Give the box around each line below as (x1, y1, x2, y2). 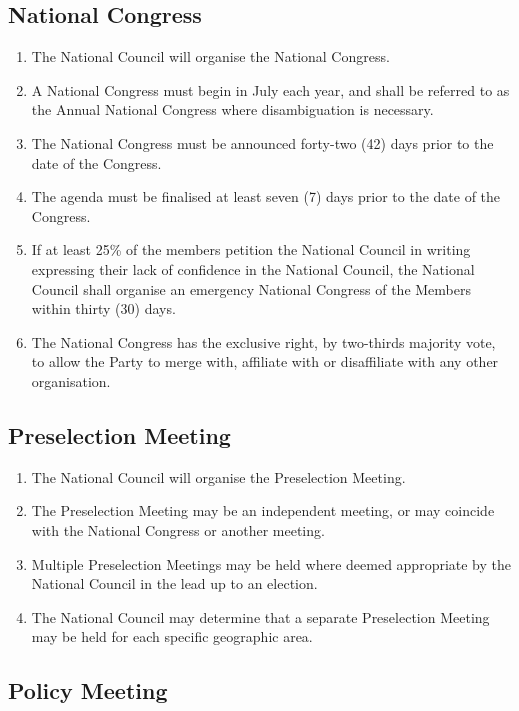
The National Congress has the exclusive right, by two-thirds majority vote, (31, 331, 496, 352)
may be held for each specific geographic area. (31, 626, 313, 647)
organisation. (31, 370, 111, 391)
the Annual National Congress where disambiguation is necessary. (31, 99, 434, 120)
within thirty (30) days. (31, 298, 176, 319)
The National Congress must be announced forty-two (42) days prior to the (31, 132, 494, 153)
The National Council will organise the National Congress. (31, 46, 390, 67)
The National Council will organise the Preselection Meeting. (31, 466, 406, 487)
